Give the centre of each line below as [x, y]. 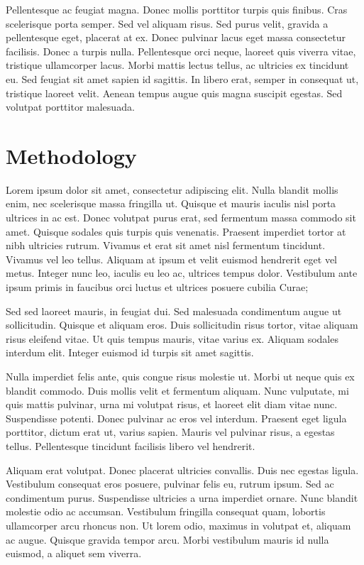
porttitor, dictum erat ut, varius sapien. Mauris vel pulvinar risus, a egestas [170, 432]
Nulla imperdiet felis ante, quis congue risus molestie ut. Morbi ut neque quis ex [180, 376]
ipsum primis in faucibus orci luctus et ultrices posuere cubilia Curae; [157, 287]
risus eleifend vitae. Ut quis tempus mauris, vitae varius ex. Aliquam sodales [172, 338]
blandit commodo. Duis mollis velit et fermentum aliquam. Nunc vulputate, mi [177, 390]
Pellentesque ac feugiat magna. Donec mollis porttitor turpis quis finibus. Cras [177, 9]
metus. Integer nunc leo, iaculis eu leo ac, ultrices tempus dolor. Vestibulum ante [182, 273]
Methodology [71, 155]
